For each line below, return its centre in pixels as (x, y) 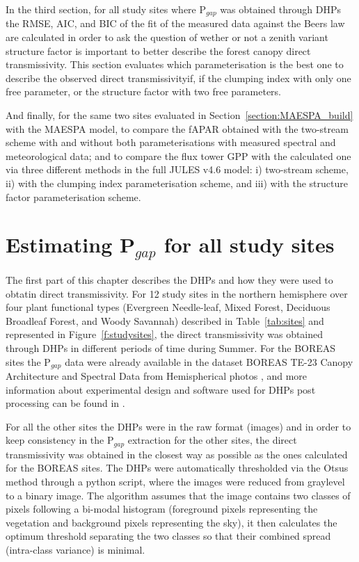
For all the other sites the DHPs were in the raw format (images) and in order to (178, 426)
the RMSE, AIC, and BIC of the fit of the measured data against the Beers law (175, 23)
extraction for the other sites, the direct (212, 440)
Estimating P (70, 244)
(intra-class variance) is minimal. (75, 550)
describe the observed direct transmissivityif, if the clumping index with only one (178, 78)
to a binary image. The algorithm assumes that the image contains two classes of (178, 495)
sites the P (28, 361)
